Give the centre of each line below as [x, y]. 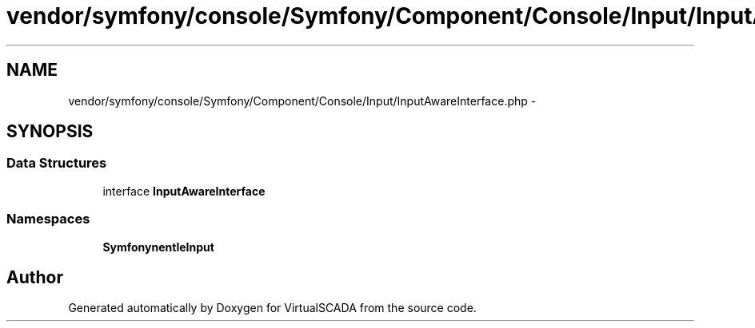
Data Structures [57, 163]
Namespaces [48, 219]
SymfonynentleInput [158, 247]
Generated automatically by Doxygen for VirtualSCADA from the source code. [272, 308]
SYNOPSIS [50, 132]
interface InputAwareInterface [184, 191]
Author [35, 277]
